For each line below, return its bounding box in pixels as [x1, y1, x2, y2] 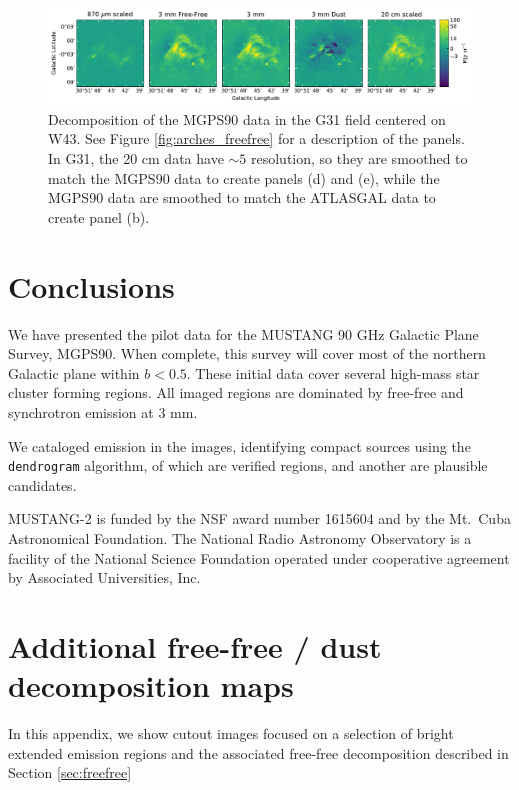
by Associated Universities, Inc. [8, 567, 201, 588]
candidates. [8, 474, 77, 495]
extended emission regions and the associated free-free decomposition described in [8, 742, 509, 763]
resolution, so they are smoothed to [251, 148, 468, 169]
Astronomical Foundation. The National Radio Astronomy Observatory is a [8, 527, 472, 548]
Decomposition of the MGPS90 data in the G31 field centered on [48, 108, 446, 129]
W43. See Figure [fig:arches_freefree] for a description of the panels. [48, 128, 465, 149]
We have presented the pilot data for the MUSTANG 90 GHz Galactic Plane [8, 323, 479, 344]
